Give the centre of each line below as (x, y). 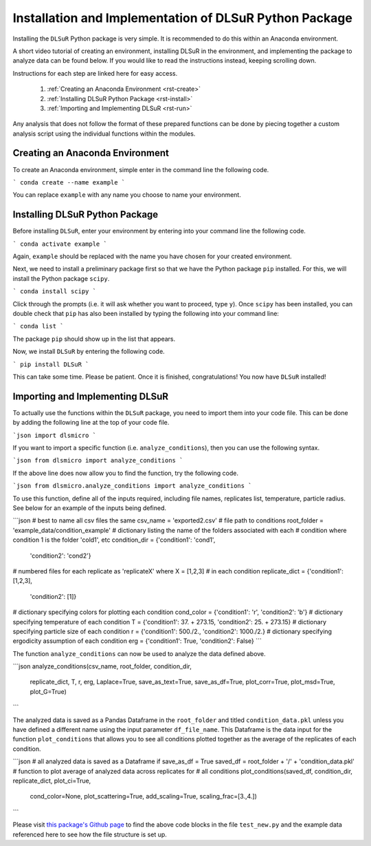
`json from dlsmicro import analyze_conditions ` (98, 461)
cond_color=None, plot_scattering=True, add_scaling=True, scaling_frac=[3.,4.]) (144, 796)
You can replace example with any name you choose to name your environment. (127, 195)
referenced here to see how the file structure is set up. (90, 834)
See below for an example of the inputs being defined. (90, 508)
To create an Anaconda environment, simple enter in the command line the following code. (141, 169)
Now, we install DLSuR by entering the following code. (89, 352)
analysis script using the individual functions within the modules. (104, 134)
